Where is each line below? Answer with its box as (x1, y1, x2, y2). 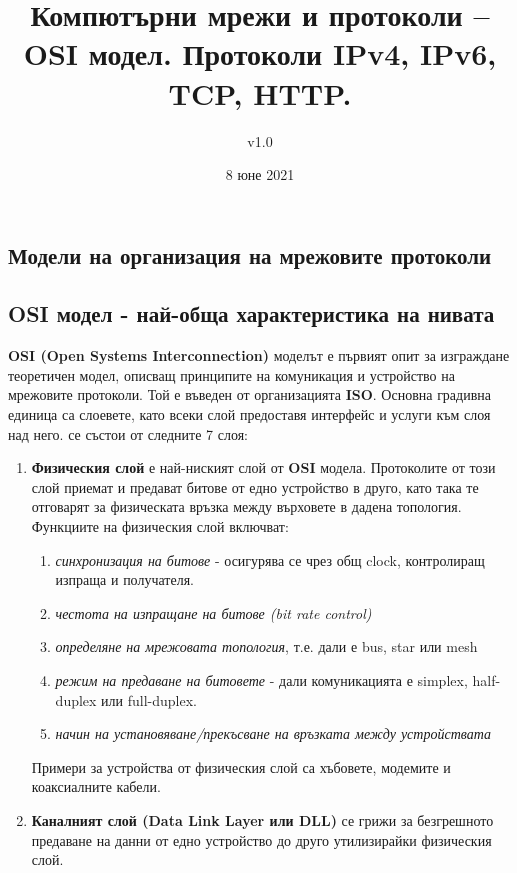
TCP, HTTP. (168, 72, 352, 113)
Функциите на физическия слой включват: (31, 516, 289, 537)
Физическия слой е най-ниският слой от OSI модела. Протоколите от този (31, 457, 496, 478)
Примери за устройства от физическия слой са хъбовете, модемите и (31, 756, 451, 777)
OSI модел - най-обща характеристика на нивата (8, 298, 495, 329)
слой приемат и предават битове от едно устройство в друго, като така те (31, 476, 479, 497)
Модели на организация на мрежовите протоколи (8, 239, 492, 270)
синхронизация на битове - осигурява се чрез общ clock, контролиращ (55, 549, 485, 570)
